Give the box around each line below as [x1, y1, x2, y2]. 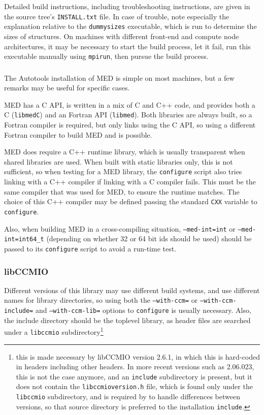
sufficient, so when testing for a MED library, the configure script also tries [4, 166, 242, 177]
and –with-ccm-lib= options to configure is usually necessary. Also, [35, 305, 251, 315]
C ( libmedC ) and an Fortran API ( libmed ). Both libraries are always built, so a [4, 109, 252, 120]
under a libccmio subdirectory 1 [4, 325, 104, 337]
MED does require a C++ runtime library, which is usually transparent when [4, 146, 245, 157]
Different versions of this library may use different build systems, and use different [4, 284, 260, 295]
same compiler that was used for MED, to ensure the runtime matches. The [4, 186, 240, 197]
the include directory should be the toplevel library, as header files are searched [4, 314, 251, 325]
